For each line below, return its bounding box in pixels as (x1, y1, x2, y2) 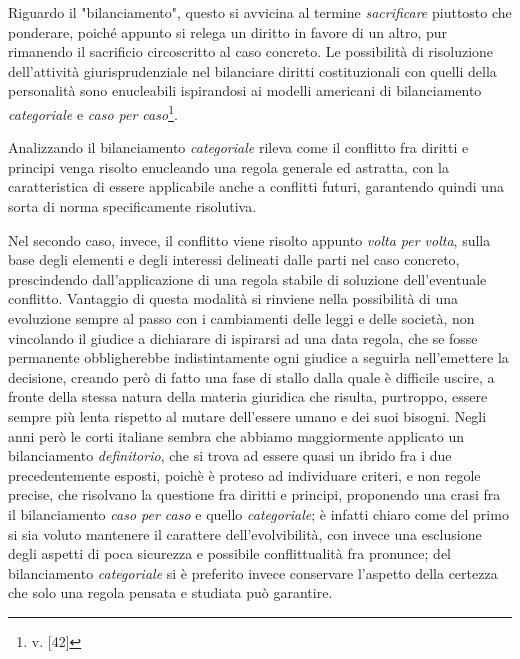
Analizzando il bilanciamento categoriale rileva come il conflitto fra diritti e (8, 137, 469, 158)
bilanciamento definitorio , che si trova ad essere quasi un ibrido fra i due (8, 445, 452, 466)
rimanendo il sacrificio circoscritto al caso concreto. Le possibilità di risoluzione (8, 41, 494, 62)
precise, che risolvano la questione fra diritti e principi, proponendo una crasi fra (8, 484, 501, 505)
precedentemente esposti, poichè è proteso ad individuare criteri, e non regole (8, 464, 481, 485)
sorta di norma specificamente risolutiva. (8, 196, 257, 216)
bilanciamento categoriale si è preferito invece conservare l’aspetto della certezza (8, 562, 498, 583)
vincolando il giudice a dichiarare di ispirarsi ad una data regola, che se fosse (8, 327, 478, 348)
